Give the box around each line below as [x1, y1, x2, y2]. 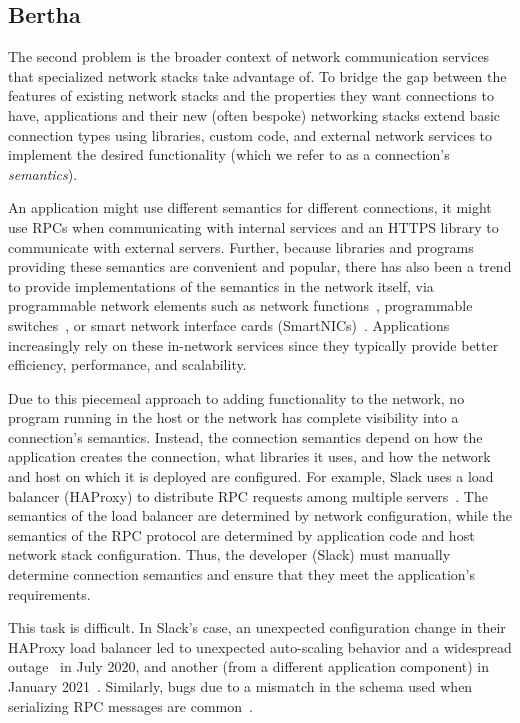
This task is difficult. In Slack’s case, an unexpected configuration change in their [8, 617, 506, 638]
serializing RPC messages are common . [8, 695, 253, 716]
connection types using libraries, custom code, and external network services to [8, 124, 493, 145]
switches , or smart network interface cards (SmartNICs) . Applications [8, 314, 450, 335]
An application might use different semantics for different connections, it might [8, 197, 492, 218]
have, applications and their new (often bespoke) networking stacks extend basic [8, 104, 501, 125]
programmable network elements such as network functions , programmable [8, 295, 473, 316]
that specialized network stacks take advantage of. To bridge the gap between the [8, 65, 507, 86]
